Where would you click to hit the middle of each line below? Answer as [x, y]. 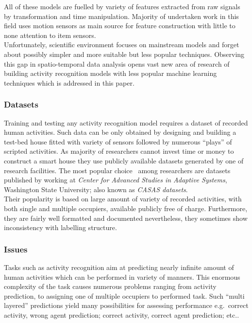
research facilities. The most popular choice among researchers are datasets [117, 170]
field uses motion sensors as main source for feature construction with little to [120, 26]
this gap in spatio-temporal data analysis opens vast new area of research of [117, 63]
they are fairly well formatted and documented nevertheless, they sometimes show [126, 218]
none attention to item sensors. [50, 35]
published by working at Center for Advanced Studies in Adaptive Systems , [116, 180]
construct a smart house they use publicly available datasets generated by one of [124, 160]
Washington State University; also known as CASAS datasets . [96, 189]
